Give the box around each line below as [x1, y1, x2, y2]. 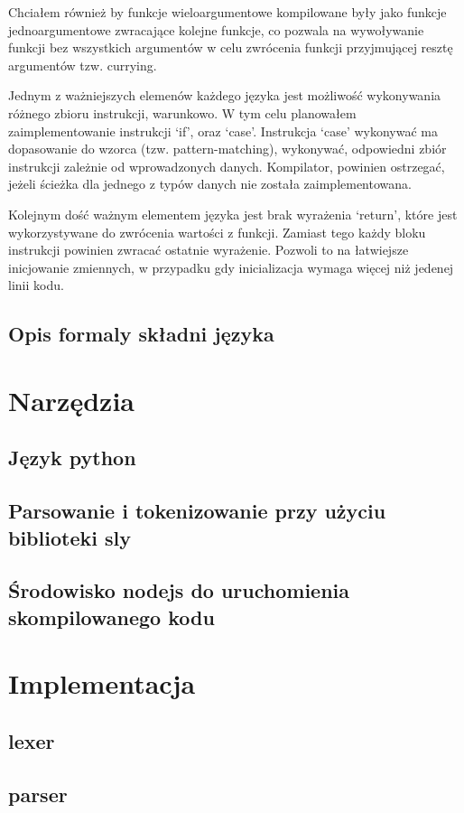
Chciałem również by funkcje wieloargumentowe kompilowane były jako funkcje [8, 3, 447, 21]
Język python [8, 444, 136, 472]
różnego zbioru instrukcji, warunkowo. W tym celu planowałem [8, 103, 357, 122]
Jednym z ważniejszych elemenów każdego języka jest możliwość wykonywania [8, 86, 441, 105]
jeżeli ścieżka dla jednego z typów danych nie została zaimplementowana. [8, 174, 412, 193]
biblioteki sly [8, 523, 131, 551]
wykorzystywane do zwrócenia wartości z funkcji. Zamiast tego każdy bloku [8, 222, 426, 241]
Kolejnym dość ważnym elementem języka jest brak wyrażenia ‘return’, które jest [8, 204, 458, 223]
